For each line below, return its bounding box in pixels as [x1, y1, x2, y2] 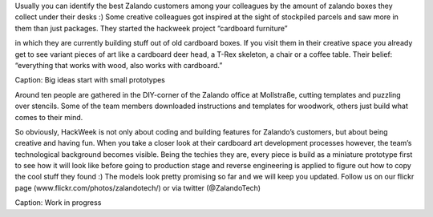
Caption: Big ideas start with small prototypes [14, 75, 166, 85]
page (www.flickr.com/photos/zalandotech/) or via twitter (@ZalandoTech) [14, 183, 261, 192]
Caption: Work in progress [14, 198, 102, 207]
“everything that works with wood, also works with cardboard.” [14, 60, 223, 70]
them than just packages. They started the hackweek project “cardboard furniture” [14, 23, 288, 33]
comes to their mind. [14, 112, 83, 122]
